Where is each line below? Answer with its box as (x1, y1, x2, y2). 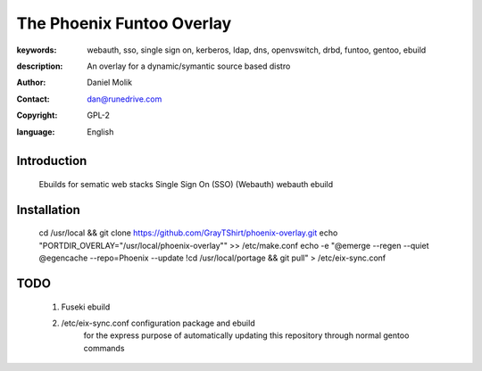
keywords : (16, 45, 57, 55)
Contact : (16, 94, 51, 104)
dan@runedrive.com (87, 94, 162, 104)
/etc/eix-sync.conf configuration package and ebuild (61, 317, 255, 328)
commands (83, 342, 125, 353)
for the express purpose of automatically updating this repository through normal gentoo (83, 330, 410, 341)
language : (16, 126, 55, 137)
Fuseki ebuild (61, 301, 111, 312)
